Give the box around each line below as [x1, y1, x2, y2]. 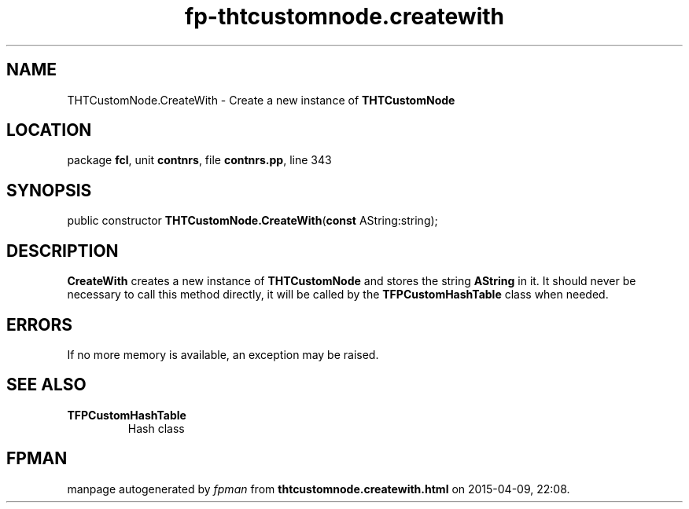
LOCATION [6, 120, 92, 141]
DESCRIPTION [6, 240, 119, 261]
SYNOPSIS [6, 180, 92, 200]
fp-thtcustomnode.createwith [184, 3, 505, 30]
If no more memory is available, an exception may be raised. [67, 347, 379, 361]
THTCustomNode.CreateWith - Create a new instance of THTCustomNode [67, 93, 455, 107]
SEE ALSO [6, 375, 87, 395]
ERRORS [6, 314, 73, 335]
